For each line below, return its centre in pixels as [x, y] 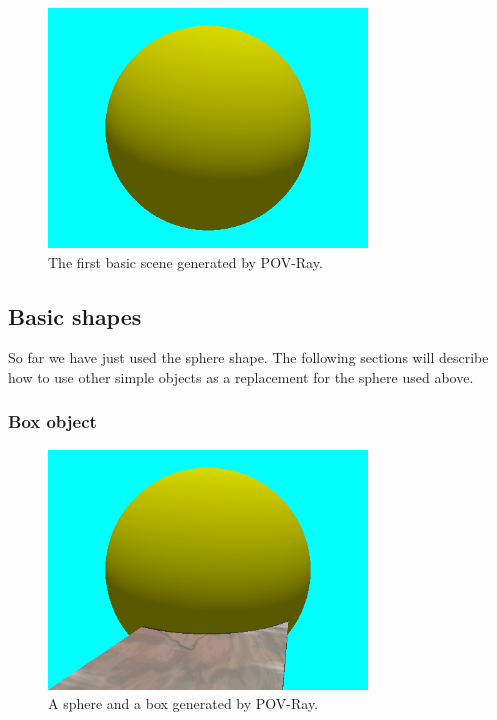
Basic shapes [75, 315]
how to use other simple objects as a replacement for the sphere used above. [241, 376]
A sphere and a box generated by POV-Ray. [183, 703]
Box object [52, 421]
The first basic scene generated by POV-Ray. [185, 261]
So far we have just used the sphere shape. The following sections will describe [248, 357]
